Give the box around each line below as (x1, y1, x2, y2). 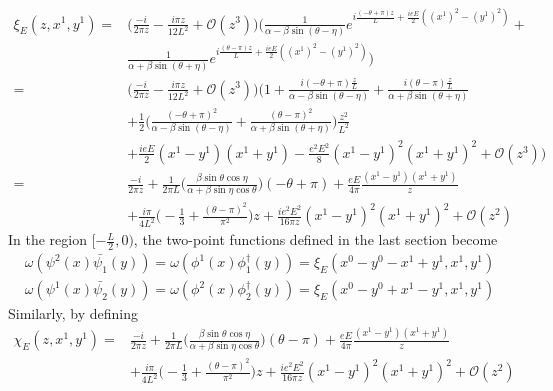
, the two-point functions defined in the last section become (133, 229, 498, 250)
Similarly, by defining (8, 303, 138, 324)
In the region (8, 229, 87, 250)
